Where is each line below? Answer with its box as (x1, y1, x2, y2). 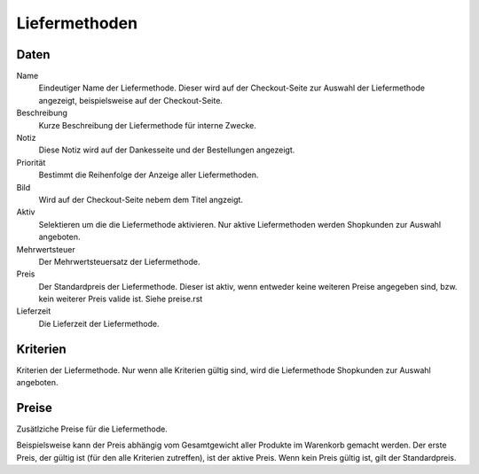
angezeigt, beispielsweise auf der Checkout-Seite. (38, 95, 224, 105)
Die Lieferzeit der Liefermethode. (38, 318, 160, 329)
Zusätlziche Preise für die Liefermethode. (16, 423, 168, 434)
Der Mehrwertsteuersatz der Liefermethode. (38, 256, 200, 267)
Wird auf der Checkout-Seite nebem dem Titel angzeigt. (38, 194, 244, 205)
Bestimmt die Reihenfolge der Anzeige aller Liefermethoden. (38, 169, 259, 181)
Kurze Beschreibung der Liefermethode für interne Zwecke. (38, 120, 257, 130)
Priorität (16, 157, 46, 167)
